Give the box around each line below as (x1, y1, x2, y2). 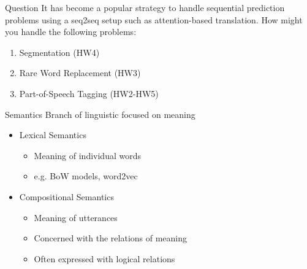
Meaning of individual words (34, 149, 141, 162)
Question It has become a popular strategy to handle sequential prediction (5, 1, 285, 14)
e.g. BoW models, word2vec (34, 170, 138, 182)
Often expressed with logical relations (34, 252, 175, 265)
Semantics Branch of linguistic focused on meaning (5, 107, 195, 120)
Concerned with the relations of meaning (34, 232, 188, 244)
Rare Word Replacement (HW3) (19, 66, 141, 79)
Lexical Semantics (19, 128, 86, 141)
